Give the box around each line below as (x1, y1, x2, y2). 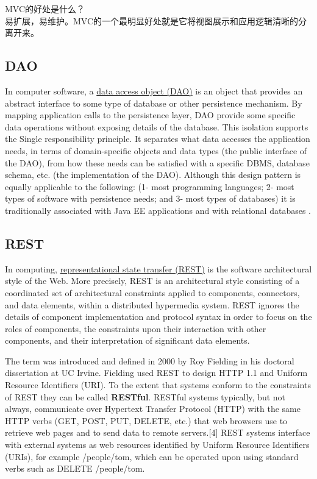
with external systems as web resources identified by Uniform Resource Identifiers (5, 438, 310, 451)
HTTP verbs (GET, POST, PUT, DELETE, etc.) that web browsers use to (5, 414, 288, 427)
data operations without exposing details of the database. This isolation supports (5, 120, 308, 133)
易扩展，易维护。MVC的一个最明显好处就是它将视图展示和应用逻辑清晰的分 (5, 14, 307, 27)
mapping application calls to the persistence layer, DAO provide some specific (5, 108, 296, 121)
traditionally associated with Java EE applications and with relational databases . (5, 204, 311, 216)
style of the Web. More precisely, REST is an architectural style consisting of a (5, 274, 300, 287)
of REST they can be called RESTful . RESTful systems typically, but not (5, 390, 286, 403)
